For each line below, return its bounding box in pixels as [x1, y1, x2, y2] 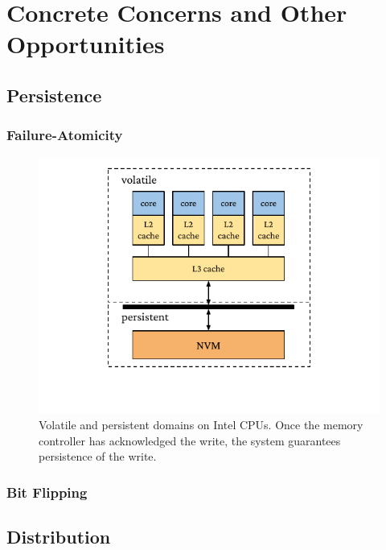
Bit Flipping [6, 482, 88, 502]
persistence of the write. [39, 448, 157, 465]
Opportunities [6, 27, 165, 60]
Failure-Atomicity [6, 125, 123, 145]
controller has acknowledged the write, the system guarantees [39, 432, 341, 449]
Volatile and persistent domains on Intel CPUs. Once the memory [39, 416, 363, 433]
